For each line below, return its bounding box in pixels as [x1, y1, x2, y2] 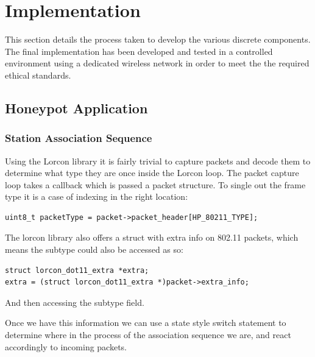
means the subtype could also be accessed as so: [5, 243, 183, 256]
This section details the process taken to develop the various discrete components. [5, 33, 311, 46]
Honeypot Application [5, 98, 148, 117]
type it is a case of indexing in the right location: [5, 190, 188, 203]
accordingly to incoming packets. [5, 340, 127, 353]
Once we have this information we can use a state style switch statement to [5, 316, 286, 329]
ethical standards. [5, 68, 71, 81]
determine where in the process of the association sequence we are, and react [5, 328, 291, 341]
